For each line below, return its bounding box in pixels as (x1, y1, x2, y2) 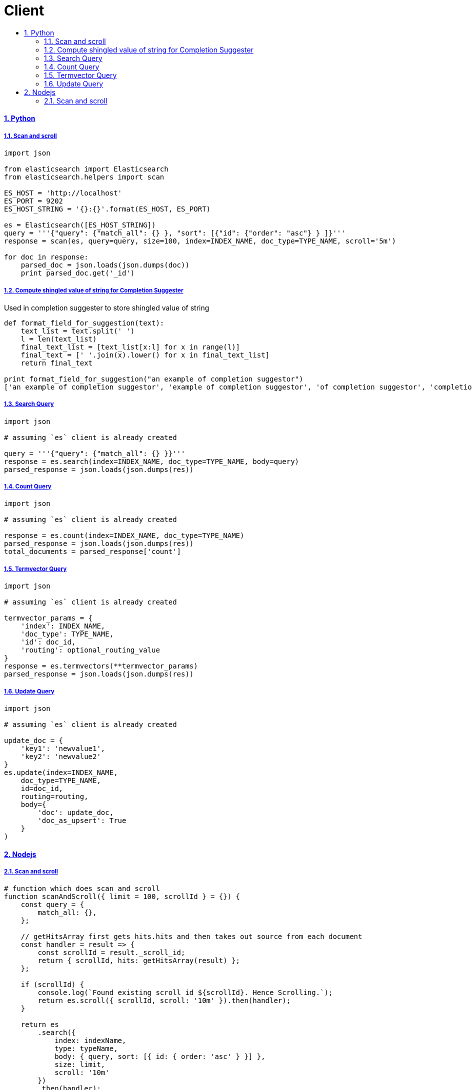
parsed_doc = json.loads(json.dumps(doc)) (20, 261, 189, 269)
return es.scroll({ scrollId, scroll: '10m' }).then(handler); (37, 996, 291, 1005)
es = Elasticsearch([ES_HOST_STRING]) (4, 221, 156, 229)
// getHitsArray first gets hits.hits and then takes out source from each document (20, 932, 362, 941)
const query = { (20, 900, 84, 909)
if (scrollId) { (20, 980, 84, 989)
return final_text (20, 358, 93, 367)
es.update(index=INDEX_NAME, (4, 768, 118, 777)
